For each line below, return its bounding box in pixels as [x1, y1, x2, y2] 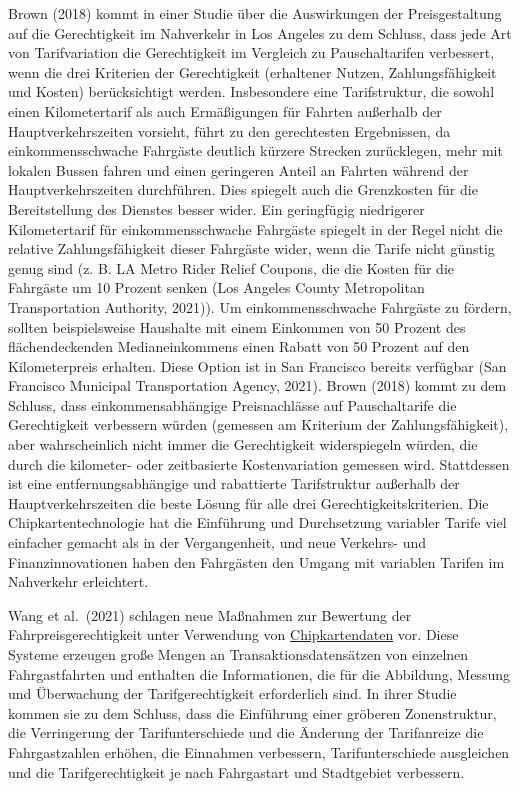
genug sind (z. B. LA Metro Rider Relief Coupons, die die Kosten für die [8, 257, 455, 278]
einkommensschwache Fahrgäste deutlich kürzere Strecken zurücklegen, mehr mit [8, 140, 503, 161]
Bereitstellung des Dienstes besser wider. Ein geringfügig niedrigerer [8, 198, 425, 219]
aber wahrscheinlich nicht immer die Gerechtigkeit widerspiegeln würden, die [8, 434, 478, 455]
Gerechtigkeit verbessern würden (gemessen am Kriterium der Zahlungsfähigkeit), [8, 414, 509, 435]
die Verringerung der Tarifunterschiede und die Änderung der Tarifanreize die [8, 722, 484, 743]
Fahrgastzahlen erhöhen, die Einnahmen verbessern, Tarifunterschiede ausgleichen [8, 741, 510, 762]
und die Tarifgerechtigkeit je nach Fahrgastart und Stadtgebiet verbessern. [8, 761, 465, 782]
